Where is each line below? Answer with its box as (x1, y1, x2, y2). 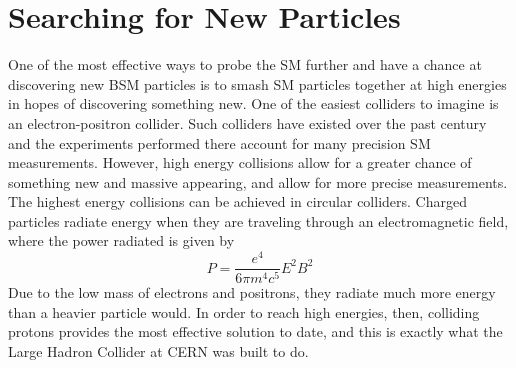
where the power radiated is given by (8, 230, 235, 251)
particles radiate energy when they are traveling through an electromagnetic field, (8, 210, 509, 231)
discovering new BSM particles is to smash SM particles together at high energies (8, 73, 507, 94)
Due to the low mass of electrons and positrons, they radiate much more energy (8, 282, 496, 303)
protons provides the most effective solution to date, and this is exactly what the (8, 321, 503, 342)
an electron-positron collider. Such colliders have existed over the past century (8, 112, 487, 133)
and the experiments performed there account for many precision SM (8, 132, 431, 153)
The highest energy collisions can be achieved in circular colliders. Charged (8, 191, 467, 212)
